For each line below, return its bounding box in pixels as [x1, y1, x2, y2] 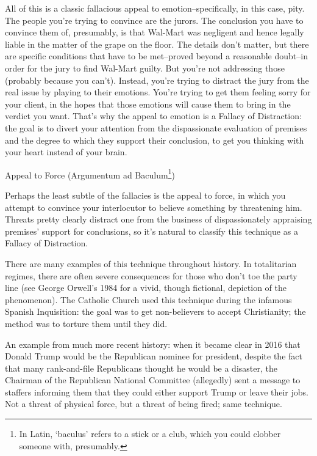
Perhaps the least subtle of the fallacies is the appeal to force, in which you [5, 188, 286, 201]
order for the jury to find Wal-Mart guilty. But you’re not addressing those [5, 61, 285, 74]
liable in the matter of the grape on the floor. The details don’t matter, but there [5, 37, 309, 50]
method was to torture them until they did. [5, 317, 168, 329]
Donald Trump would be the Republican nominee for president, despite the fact [5, 350, 302, 362]
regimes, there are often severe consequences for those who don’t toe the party [5, 269, 297, 282]
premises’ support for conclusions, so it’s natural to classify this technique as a [5, 224, 298, 237]
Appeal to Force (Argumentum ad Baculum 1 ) [5, 166, 175, 181]
